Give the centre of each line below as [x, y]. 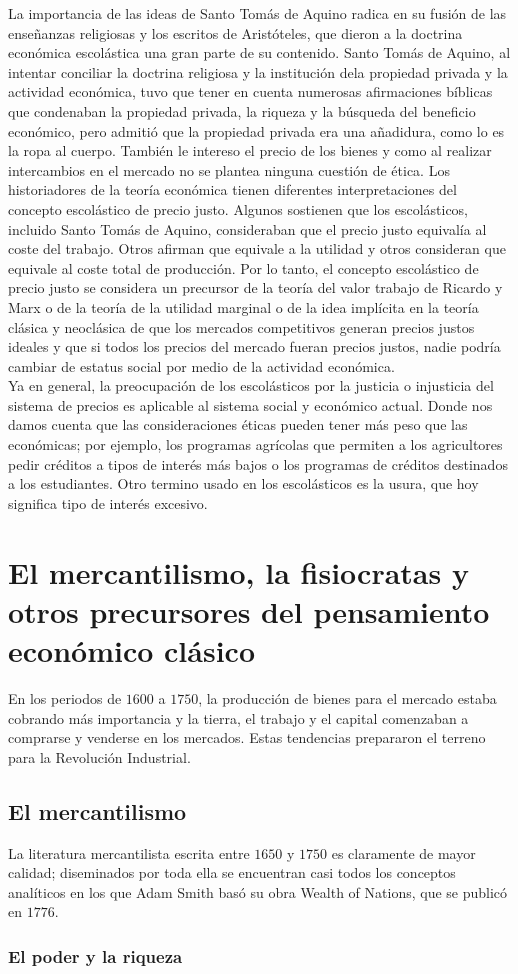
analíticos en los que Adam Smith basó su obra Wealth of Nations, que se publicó [258, 891]
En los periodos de [65, 697]
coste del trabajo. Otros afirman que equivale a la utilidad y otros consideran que [257, 248]
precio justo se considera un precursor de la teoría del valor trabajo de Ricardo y [255, 287]
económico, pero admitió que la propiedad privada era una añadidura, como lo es [256, 130]
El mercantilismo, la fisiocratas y [238, 571]
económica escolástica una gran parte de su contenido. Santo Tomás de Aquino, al [259, 52]
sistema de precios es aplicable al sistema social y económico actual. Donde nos [250, 404]
